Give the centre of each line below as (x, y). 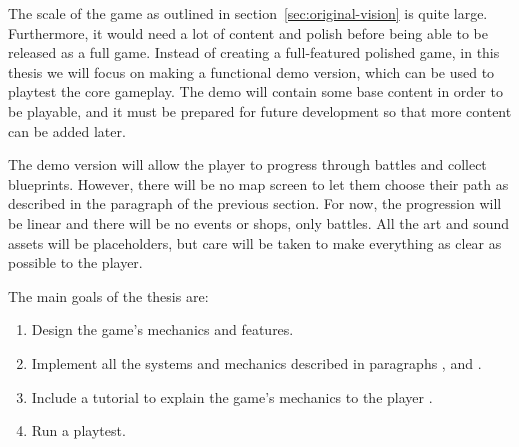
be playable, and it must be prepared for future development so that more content (260, 110)
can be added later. (67, 130)
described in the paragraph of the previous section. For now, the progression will (255, 203)
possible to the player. (75, 262)
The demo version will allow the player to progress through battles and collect (247, 164)
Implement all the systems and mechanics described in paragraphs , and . (256, 362)
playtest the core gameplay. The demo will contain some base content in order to (255, 91)
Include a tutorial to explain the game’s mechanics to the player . (232, 396)
